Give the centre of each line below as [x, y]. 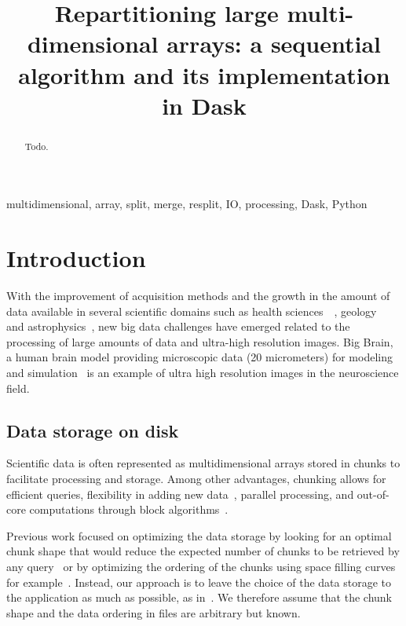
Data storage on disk [93, 430]
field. [18, 388]
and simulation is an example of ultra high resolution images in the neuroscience [203, 373]
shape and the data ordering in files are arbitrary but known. [154, 612]
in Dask [204, 105]
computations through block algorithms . [129, 509]
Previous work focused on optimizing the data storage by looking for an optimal [199, 535]
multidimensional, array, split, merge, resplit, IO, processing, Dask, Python [187, 204]
